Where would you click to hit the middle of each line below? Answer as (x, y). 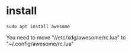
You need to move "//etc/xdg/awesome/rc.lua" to (66, 37)
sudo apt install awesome (38, 26)
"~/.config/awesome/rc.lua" (40, 44)
